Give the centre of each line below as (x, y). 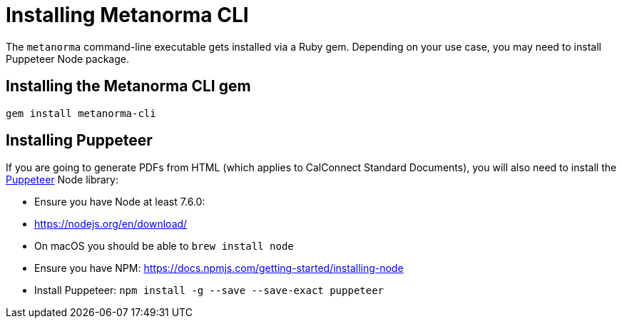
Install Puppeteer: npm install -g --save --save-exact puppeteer (209, 290)
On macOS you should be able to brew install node (164, 246)
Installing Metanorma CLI (127, 15)
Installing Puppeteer (79, 141)
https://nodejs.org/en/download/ (111, 224)
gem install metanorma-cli (81, 113)
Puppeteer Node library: (62, 180)
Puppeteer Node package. (68, 59)
